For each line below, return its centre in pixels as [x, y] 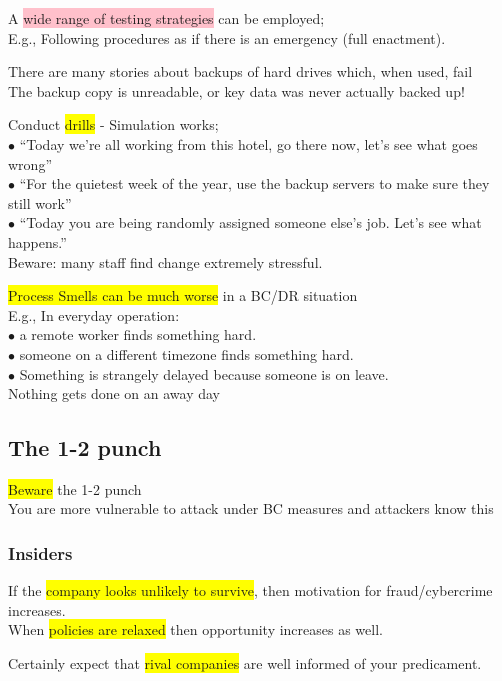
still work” [40, 202]
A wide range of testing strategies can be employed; [166, 18]
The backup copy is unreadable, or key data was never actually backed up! [236, 90]
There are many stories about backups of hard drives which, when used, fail [240, 71]
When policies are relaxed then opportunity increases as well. [195, 629]
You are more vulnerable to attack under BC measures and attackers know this [251, 508]
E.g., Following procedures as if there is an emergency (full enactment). [227, 37]
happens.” [37, 241]
